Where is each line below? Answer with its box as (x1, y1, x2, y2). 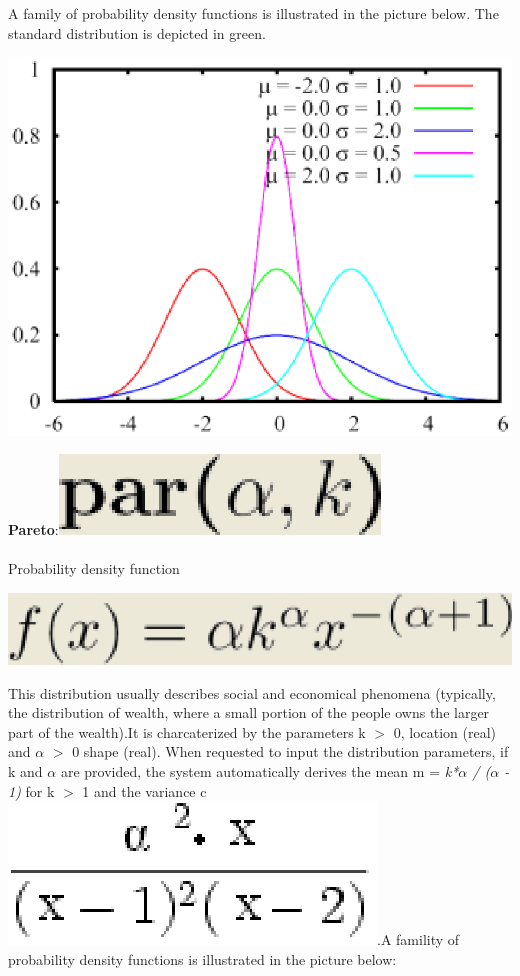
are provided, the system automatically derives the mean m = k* (60, 761, 459, 782)
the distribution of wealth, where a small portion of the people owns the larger (8, 702, 490, 723)
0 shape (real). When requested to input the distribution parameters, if (72, 741, 509, 762)
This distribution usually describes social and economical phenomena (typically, (8, 682, 496, 703)
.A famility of (377, 929, 460, 950)
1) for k (8, 780, 55, 801)
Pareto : (8, 519, 59, 540)
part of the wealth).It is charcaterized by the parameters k (8, 721, 366, 742)
